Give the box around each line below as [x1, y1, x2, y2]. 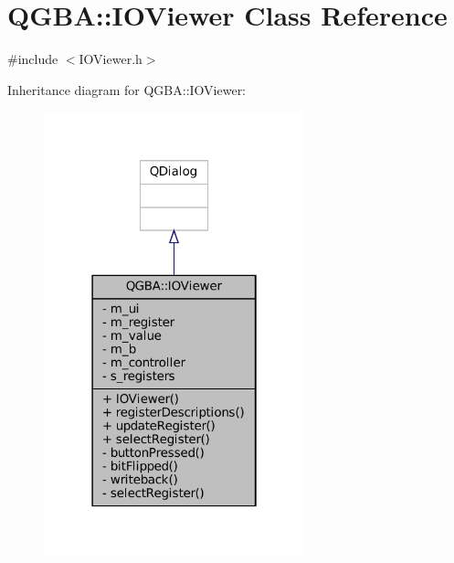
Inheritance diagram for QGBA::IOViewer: [7, 80, 247, 99]
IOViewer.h [79, 49, 143, 69]
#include [7, 49, 58, 69]
